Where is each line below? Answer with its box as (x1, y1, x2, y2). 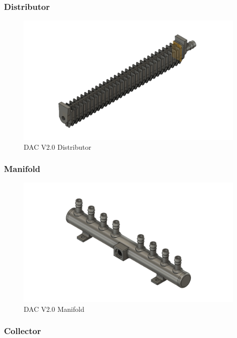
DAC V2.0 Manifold (24, 303, 84, 314)
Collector (4, 325, 41, 337)
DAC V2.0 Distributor (24, 141, 91, 152)
